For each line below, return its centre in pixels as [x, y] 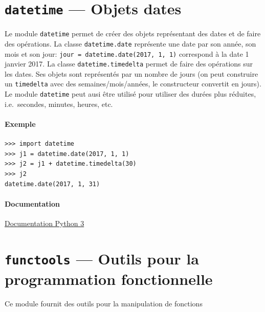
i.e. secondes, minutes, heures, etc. [59, 104]
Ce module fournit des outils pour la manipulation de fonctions [104, 303]
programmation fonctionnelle [109, 279]
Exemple [20, 124]
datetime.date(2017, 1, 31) [52, 184]
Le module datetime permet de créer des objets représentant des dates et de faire [133, 34]
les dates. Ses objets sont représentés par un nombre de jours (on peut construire [131, 73]
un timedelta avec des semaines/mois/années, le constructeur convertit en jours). [133, 84]
